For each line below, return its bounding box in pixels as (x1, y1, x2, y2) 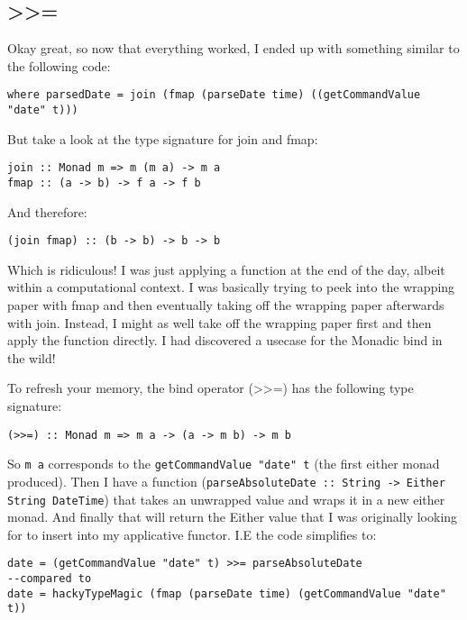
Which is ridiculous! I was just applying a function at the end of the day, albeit (7, 260, 445, 278)
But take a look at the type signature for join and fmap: (7, 129, 318, 148)
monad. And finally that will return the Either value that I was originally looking (7, 507, 458, 526)
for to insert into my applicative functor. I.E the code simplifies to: (7, 524, 377, 543)
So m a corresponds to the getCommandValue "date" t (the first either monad (7, 454, 440, 473)
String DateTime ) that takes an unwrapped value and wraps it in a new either (7, 489, 445, 508)
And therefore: (7, 202, 87, 221)
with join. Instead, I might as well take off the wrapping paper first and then (7, 313, 432, 332)
